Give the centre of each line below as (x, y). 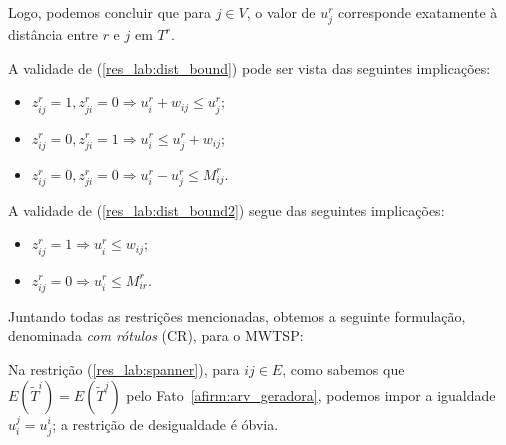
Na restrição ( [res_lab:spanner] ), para (124, 368)
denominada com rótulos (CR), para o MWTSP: (156, 335)
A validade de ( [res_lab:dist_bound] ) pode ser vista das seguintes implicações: (249, 67)
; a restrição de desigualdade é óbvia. (165, 423)
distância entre (53, 34)
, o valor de (281, 12)
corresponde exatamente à (418, 12)
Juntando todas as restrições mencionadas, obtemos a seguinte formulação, (237, 315)
